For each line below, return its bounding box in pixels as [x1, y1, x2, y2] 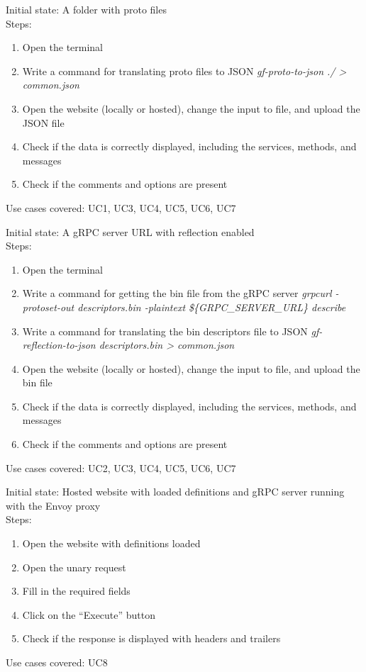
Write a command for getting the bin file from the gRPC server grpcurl [22, 286, 332, 301]
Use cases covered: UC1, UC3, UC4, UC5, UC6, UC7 [6, 200, 236, 215]
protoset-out [22, 299, 74, 314]
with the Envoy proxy [6, 498, 101, 513]
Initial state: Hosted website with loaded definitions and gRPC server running [6, 484, 345, 499]
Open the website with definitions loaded [22, 536, 201, 551]
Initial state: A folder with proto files [6, 2, 167, 16]
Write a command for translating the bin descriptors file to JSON [22, 323, 308, 338]
